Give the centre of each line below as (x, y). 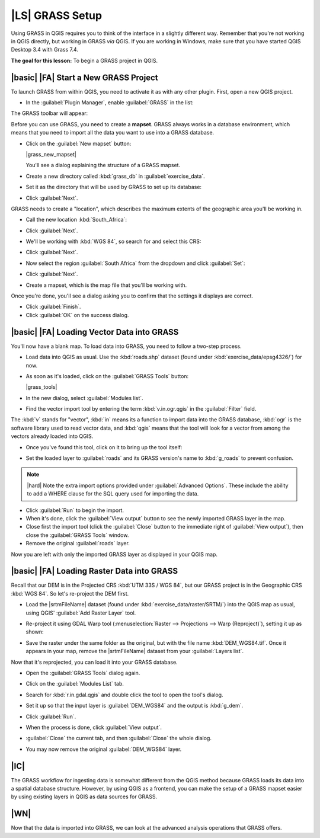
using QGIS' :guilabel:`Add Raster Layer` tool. (81, 613)
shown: (35, 632)
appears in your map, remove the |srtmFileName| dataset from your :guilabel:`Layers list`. (135, 651)
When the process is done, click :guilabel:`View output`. (94, 727)
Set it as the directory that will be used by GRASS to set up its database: (113, 187)
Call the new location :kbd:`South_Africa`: (76, 220)
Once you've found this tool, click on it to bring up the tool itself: (104, 447)
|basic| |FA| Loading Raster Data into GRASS (95, 571)
